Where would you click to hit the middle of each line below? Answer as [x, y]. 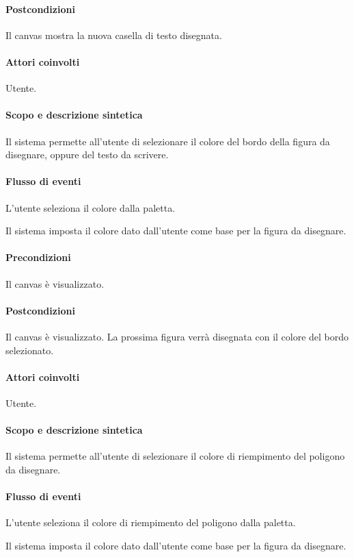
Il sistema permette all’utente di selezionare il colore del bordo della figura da [168, 141]
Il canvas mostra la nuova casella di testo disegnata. [114, 35]
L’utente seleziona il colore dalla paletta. [91, 207]
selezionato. [30, 350]
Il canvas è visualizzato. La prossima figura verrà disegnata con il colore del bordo [177, 336]
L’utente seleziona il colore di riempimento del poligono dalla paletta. [151, 522]
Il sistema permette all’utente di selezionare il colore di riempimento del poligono [175, 456]
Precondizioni [38, 257]
